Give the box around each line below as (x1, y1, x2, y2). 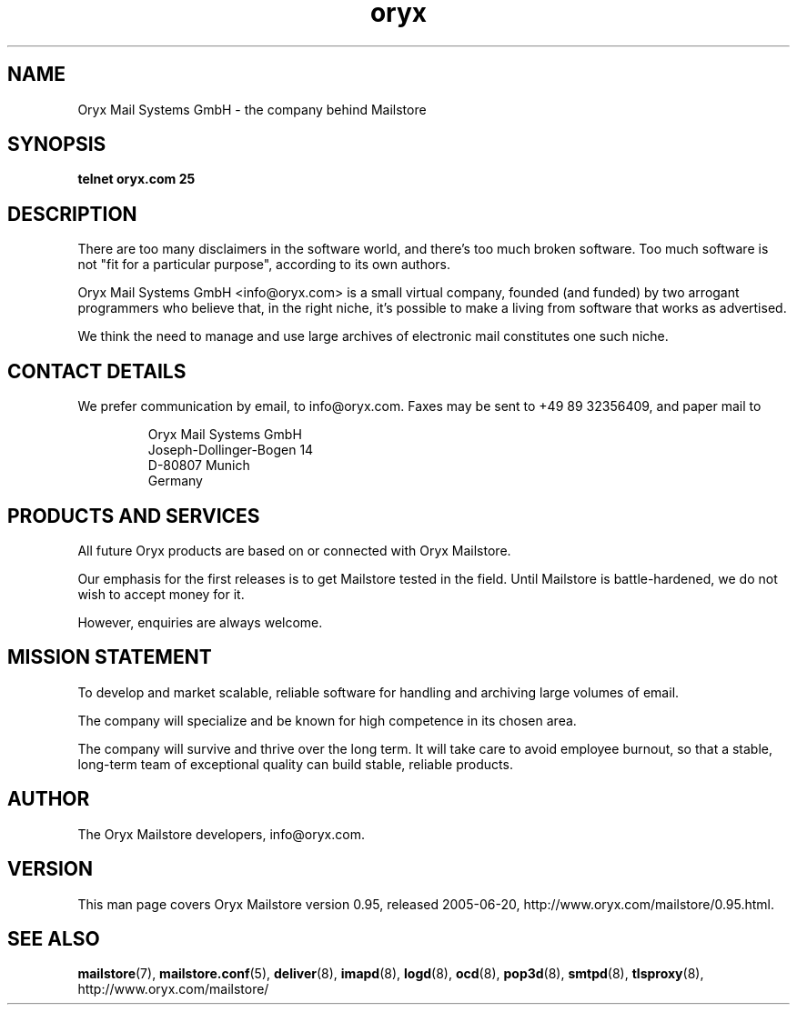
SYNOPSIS (7, 133, 106, 156)
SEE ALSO (7, 927, 100, 950)
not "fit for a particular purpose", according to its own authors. (77, 256, 450, 273)
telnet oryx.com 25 (77, 171, 196, 187)
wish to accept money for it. (77, 586, 245, 602)
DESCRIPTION (7, 202, 137, 225)
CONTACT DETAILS (7, 359, 187, 383)
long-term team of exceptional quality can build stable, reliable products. (77, 756, 513, 772)
